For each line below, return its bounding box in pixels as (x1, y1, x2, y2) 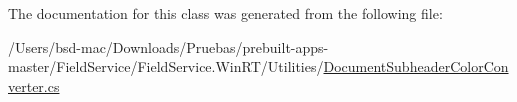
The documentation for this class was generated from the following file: (8, 3, 443, 23)
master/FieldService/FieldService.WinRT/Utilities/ (8, 56, 324, 77)
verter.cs (8, 75, 60, 96)
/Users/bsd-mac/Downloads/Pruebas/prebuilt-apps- (8, 36, 329, 57)
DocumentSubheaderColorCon (323, 56, 509, 77)
